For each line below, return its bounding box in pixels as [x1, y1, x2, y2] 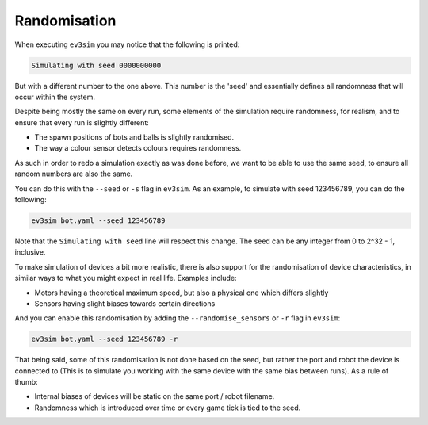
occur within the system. [14, 92, 95, 101]
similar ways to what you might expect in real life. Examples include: [14, 274, 237, 283]
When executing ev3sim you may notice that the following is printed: [14, 40, 240, 49]
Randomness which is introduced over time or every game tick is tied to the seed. [34, 403, 301, 412]
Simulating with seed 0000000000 [31, 60, 162, 70]
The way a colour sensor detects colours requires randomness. [34, 144, 242, 153]
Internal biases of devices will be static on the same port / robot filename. [34, 392, 275, 401]
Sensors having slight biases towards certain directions [34, 298, 216, 308]
